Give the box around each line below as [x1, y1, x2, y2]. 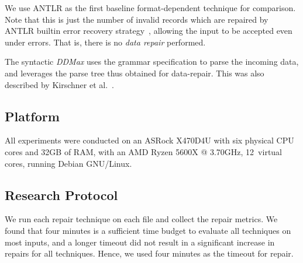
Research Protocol [5, 185, 118, 204]
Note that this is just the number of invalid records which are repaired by [5, 13, 268, 25]
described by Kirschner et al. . [5, 78, 114, 90]
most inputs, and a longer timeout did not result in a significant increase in [5, 236, 275, 248]
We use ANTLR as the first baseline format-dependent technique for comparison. [5, 2, 296, 13]
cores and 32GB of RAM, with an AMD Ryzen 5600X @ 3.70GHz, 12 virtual [5, 145, 283, 157]
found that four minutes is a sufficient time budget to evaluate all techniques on [5, 224, 291, 236]
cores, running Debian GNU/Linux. [5, 157, 132, 169]
